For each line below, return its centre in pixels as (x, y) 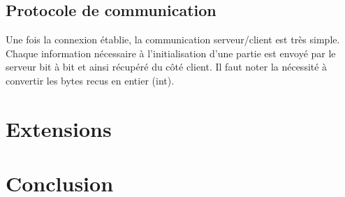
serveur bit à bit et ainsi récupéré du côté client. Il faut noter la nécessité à (167, 67)
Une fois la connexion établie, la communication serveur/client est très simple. (173, 39)
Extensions (59, 128)
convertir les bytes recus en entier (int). (90, 80)
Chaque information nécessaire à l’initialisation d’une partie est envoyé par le (171, 53)
